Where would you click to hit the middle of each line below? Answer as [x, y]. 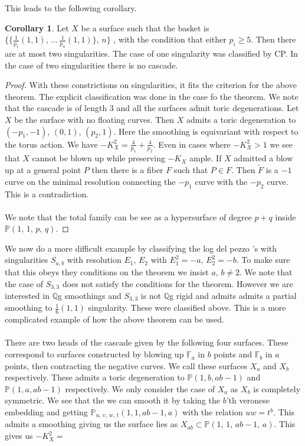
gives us [19, 436]
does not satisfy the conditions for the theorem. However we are [178, 283]
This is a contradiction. [47, 193]
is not [151, 295]
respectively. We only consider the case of [140, 388]
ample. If [205, 158]
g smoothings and [89, 295]
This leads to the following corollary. [71, 8]
